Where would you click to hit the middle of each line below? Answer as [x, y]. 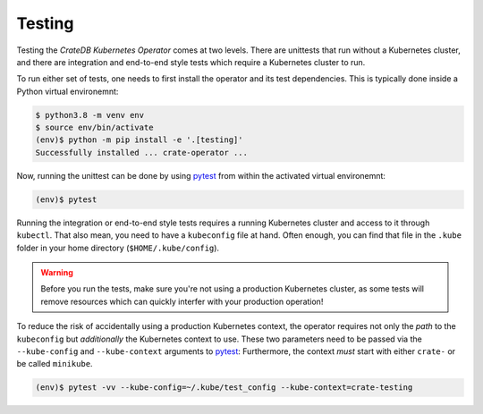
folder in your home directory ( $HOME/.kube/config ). [118, 248]
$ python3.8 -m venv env [90, 115]
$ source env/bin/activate [94, 128]
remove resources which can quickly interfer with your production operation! [182, 301]
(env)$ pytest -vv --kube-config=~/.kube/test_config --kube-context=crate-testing [224, 388]
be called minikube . [55, 364]
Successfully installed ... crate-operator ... [141, 152]
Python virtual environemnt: [68, 91]
